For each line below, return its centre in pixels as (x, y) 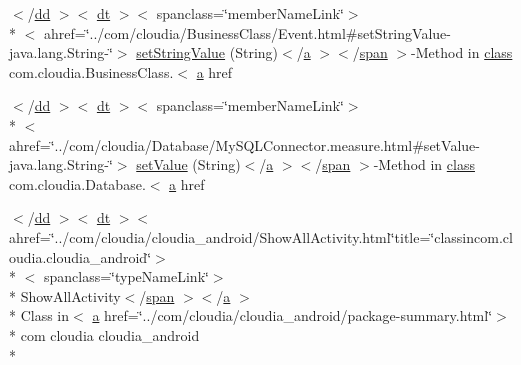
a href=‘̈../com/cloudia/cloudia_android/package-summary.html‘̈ (292, 315)
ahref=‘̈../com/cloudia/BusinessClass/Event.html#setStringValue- (247, 32)
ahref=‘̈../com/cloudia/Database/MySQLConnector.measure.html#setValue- (244, 144)
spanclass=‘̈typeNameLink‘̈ (126, 276)
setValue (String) (188, 164)
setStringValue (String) (207, 52)
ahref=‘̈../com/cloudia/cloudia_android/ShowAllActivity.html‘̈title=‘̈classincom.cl (261, 236)
